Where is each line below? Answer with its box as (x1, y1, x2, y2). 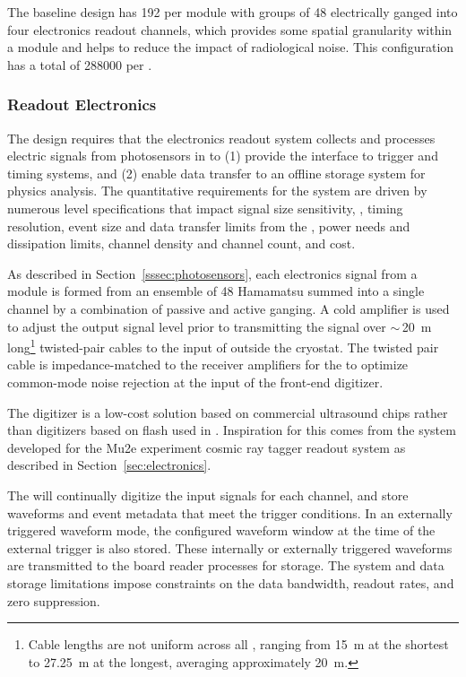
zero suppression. (7, 591, 100, 610)
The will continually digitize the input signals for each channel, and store (7, 485, 409, 504)
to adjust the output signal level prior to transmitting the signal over (7, 317, 386, 335)
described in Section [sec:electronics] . (7, 456, 211, 474)
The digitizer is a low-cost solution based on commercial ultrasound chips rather (7, 403, 448, 421)
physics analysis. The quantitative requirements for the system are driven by (7, 181, 427, 200)
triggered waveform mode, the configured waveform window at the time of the (7, 521, 436, 540)
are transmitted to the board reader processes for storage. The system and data (7, 556, 444, 575)
